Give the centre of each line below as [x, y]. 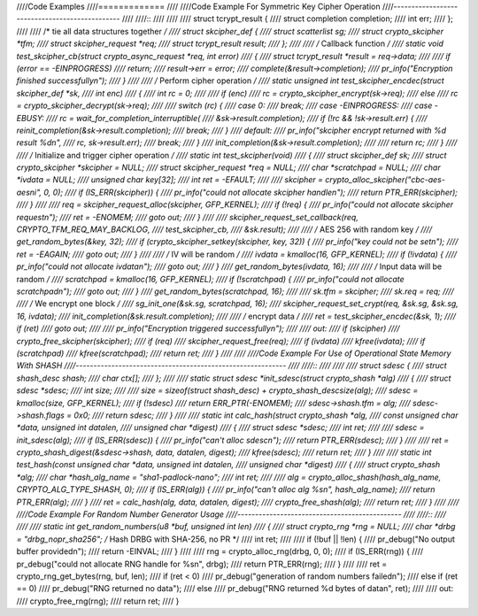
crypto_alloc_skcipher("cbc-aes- [385, 180]
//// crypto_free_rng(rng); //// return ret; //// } [98, 601]
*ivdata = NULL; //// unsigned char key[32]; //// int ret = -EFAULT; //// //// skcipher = [170, 180]
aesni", [29, 192]
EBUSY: [30, 118]
